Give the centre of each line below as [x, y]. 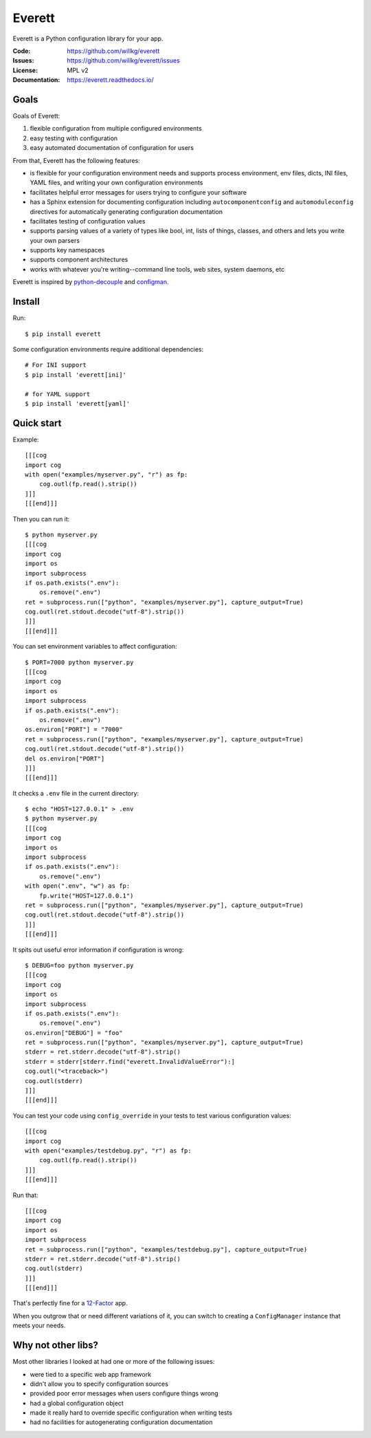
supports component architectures [79, 260]
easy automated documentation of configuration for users [112, 148]
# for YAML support [58, 394]
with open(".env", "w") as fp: [78, 886]
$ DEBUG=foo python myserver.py [79, 965]
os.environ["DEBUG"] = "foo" [74, 1033]
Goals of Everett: [36, 116]
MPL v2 [78, 70]
